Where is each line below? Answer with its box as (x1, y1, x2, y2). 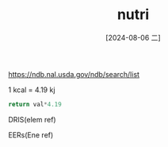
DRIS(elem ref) (8, 114, 57, 124)
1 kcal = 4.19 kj (8, 85, 55, 95)
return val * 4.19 (8, 100, 62, 108)
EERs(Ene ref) (8, 130, 54, 140)
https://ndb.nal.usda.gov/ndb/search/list (8, 69, 140, 79)
